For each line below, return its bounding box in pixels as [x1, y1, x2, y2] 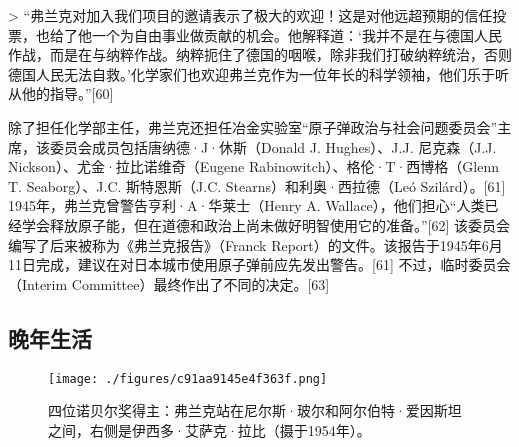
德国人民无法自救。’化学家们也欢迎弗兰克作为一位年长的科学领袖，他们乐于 [8, 63, 495, 84]
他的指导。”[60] [21, 83, 114, 104]
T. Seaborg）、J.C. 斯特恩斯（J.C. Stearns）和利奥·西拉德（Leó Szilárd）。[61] [8, 175, 506, 196]
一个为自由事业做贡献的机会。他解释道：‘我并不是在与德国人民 [91, 24, 502, 45]
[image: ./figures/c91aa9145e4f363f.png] [48, 371, 328, 386]
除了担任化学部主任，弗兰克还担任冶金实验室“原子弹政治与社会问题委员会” [8, 116, 498, 137]
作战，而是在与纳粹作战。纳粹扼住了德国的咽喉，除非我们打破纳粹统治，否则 [8, 44, 512, 65]
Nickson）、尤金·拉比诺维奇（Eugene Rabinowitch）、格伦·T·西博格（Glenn [8, 156, 499, 177]
